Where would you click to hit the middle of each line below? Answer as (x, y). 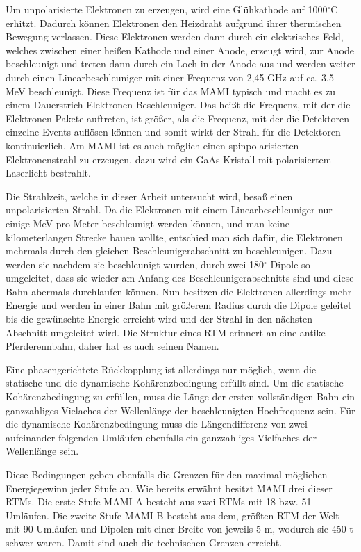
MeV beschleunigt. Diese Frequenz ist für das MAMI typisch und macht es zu (170, 91)
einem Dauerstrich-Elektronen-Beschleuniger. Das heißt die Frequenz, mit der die (178, 105)
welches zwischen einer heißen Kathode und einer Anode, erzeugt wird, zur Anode (180, 50)
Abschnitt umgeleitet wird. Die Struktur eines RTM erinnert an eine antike (166, 332)
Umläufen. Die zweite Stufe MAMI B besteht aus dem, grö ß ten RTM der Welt (173, 515)
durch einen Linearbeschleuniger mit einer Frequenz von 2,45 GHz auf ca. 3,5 (170, 77)
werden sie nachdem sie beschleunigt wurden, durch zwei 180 (135, 264)
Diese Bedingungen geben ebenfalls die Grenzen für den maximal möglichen (167, 474)
